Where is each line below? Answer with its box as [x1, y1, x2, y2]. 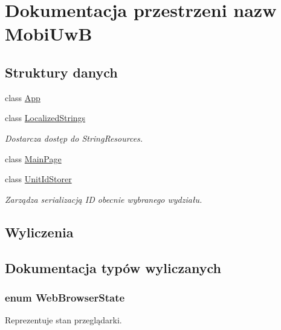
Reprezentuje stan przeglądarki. [5, 314, 122, 326]
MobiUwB [5, 21, 92, 46]
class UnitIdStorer [5, 173, 72, 185]
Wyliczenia [5, 222, 74, 241]
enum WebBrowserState [5, 289, 125, 305]
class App [5, 91, 40, 104]
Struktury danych [5, 62, 118, 81]
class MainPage [5, 152, 62, 165]
